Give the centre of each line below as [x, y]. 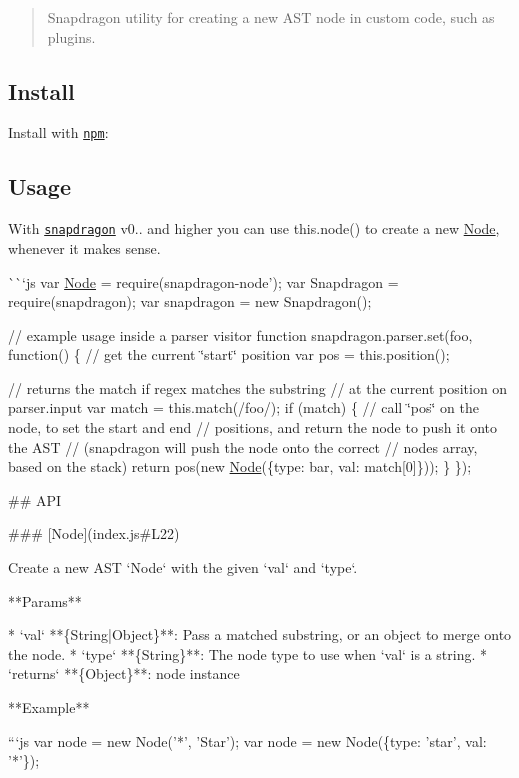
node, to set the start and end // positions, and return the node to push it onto [252, 427]
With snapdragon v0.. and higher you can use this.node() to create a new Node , [254, 228]
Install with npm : [58, 132]
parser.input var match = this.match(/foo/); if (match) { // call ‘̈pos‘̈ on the [243, 407]
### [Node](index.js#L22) [94, 533]
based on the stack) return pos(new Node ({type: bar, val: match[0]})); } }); [240, 466]
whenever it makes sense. [84, 247]
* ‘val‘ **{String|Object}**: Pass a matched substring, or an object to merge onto [260, 634]
